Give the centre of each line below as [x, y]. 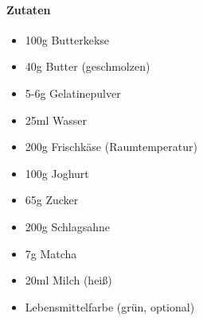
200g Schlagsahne [68, 226]
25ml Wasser [56, 120]
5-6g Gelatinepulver [73, 93]
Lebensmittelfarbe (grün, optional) [110, 306]
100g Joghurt [57, 173]
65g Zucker [52, 200]
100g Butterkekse [67, 39]
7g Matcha [51, 253]
